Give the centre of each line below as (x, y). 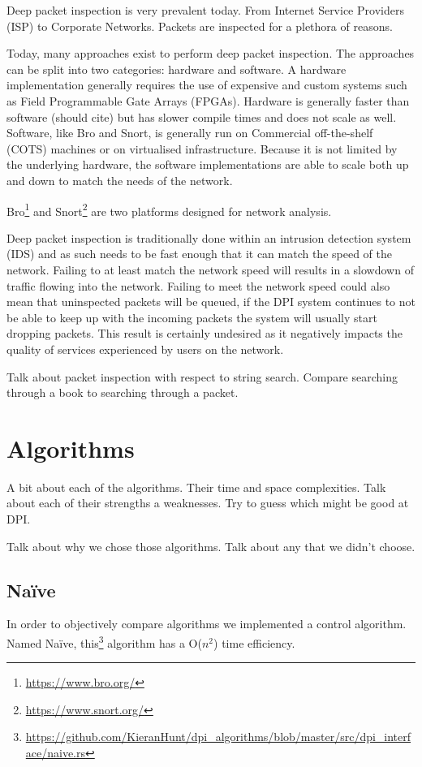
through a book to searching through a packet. (123, 392)
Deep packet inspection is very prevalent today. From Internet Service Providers (205, 10)
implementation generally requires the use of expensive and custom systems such (207, 85)
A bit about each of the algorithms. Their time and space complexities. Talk (196, 487)
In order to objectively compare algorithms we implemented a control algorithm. (207, 624)
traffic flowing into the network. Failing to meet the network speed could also (198, 285)
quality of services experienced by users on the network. (145, 349)
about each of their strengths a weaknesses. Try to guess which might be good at (208, 503)
